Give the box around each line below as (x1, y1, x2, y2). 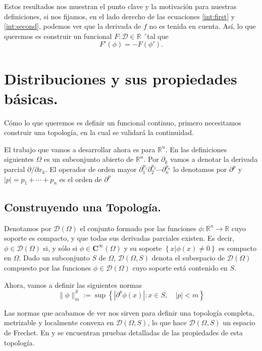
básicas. (4, 87, 58, 108)
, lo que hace (147, 317, 187, 328)
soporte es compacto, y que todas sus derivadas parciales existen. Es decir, (4, 233, 234, 243)
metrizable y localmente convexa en (4, 317, 114, 328)
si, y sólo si (43, 242, 78, 253)
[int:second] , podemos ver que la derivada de (4, 21, 141, 31)
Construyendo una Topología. (4, 199, 161, 214)
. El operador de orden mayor (45, 164, 137, 174)
